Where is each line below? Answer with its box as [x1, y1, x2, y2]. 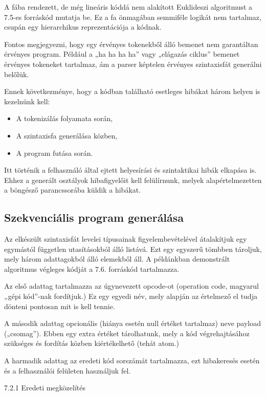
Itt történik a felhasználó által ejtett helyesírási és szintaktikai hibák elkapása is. [4, 165, 257, 175]
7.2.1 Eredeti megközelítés [4, 382, 85, 393]
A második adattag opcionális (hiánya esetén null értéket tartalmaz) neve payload [4, 318, 261, 329]
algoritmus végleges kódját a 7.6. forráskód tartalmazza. [4, 263, 180, 274]
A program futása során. [16, 147, 93, 158]
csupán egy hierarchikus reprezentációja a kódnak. [4, 21, 162, 32]
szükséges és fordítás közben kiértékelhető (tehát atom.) [4, 338, 179, 348]
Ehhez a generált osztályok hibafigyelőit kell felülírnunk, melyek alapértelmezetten [4, 174, 262, 185]
